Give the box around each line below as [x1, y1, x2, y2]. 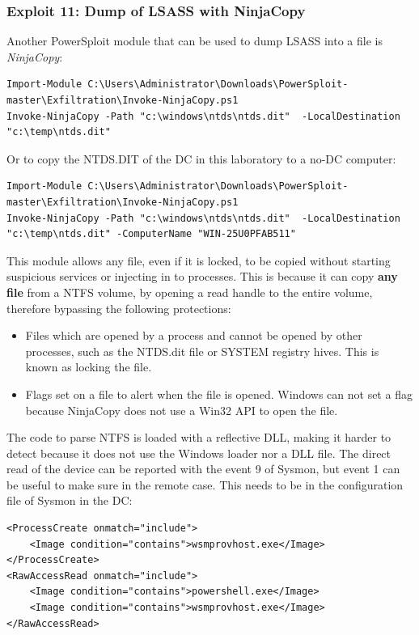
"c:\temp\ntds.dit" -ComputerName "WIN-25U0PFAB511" [6, 228, 296, 240]
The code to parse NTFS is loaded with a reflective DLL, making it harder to [6, 429, 391, 446]
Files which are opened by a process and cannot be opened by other [25, 327, 362, 344]
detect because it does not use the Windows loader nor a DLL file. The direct [6, 444, 391, 461]
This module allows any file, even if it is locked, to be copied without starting [6, 252, 391, 269]
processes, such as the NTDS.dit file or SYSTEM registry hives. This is [25, 342, 379, 359]
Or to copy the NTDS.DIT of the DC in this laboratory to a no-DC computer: [6, 150, 396, 167]
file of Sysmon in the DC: [6, 492, 133, 509]
